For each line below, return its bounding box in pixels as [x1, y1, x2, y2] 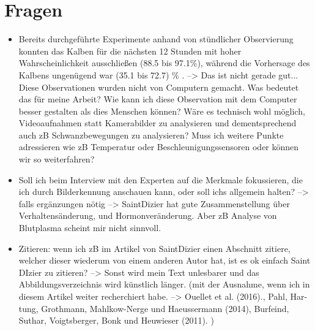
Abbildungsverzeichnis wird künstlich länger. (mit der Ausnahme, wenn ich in [18, 278, 310, 291]
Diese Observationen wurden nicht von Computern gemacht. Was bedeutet [18, 80, 299, 93]
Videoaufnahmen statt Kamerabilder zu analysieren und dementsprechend [18, 116, 297, 129]
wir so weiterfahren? [18, 153, 95, 165]
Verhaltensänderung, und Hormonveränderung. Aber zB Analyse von [18, 209, 277, 222]
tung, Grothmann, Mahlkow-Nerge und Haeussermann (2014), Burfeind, [18, 302, 289, 314]
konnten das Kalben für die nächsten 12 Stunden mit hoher [18, 44, 242, 57]
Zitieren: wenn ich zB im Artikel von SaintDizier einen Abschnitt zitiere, [18, 242, 291, 254]
